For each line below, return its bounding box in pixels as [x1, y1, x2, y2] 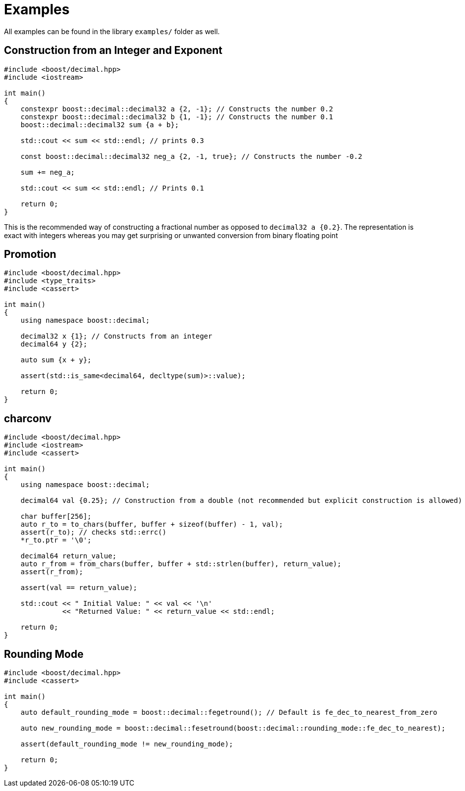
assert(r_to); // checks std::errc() [20, 528, 167, 537]
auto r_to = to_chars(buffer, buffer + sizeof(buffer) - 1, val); [20, 520, 283, 529]
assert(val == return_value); [20, 584, 137, 592]
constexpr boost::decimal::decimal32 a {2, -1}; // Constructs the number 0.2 [20, 104, 333, 113]
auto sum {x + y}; [20, 356, 92, 364]
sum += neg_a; [20, 168, 75, 176]
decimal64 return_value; [20, 552, 117, 560]
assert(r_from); [20, 568, 84, 576]
